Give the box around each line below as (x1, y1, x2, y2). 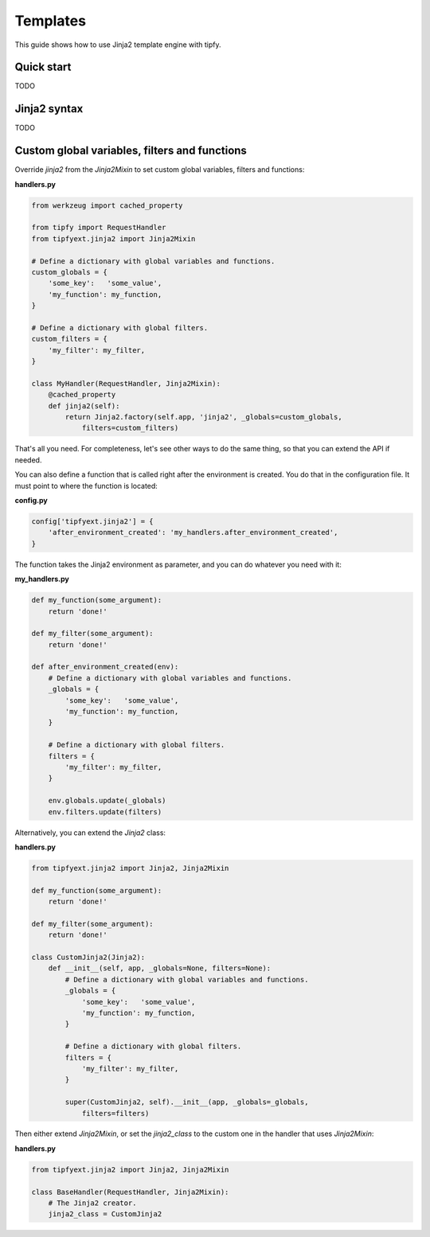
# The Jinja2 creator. (48, 1199, 137, 1208)
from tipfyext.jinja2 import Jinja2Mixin (31, 234, 196, 243)
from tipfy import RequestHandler (31, 223, 166, 232)
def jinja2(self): (48, 401, 120, 410)
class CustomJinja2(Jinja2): (31, 953, 146, 962)
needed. (14, 455, 42, 465)
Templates (14, 12, 87, 29)
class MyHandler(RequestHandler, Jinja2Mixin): (31, 379, 221, 388)
